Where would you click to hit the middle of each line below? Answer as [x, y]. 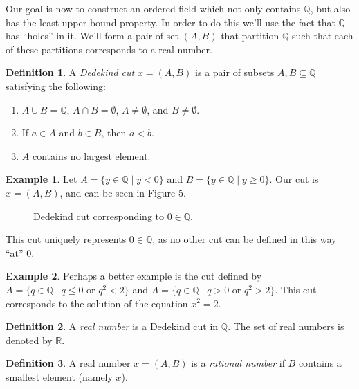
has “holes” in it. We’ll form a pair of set [92, 36]
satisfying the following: [56, 85]
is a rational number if [238, 363]
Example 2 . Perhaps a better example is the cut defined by [134, 276]
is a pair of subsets [235, 72]
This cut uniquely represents [66, 239]
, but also [330, 8]
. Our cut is [294, 179]
